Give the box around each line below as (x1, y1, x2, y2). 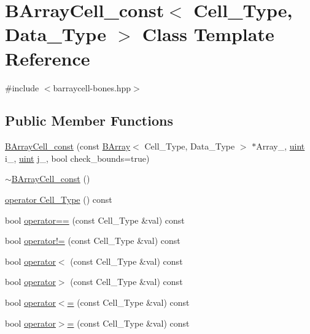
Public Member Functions (5, 111, 173, 130)
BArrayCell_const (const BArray (5, 140, 131, 153)
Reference (5, 45, 90, 70)
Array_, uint (256, 140, 305, 153)
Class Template (142, 21, 274, 47)
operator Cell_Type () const (5, 193, 112, 206)
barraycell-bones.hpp (53, 81, 131, 94)
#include (5, 81, 39, 94)
